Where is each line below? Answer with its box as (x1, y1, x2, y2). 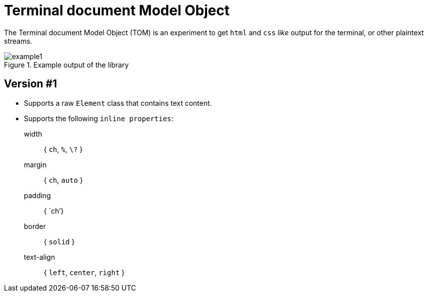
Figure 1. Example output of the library (4, 60, 129, 69)
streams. (4, 36, 32, 45)
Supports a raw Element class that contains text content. (24, 98, 212, 107)
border (24, 222, 46, 230)
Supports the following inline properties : (24, 114, 174, 123)
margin (24, 160, 47, 169)
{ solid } (44, 237, 75, 246)
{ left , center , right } (44, 268, 125, 277)
